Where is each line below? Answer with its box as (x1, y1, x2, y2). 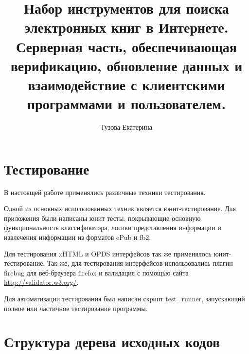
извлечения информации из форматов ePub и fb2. (4, 232, 151, 242)
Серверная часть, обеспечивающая (16, 36, 237, 56)
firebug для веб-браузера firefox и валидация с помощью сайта (4, 267, 189, 277)
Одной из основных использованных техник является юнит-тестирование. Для (4, 203, 236, 214)
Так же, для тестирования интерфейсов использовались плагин (47, 258, 233, 268)
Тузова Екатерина (100, 122, 153, 132)
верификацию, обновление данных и (10, 55, 243, 75)
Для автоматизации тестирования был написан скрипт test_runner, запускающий (4, 293, 245, 303)
